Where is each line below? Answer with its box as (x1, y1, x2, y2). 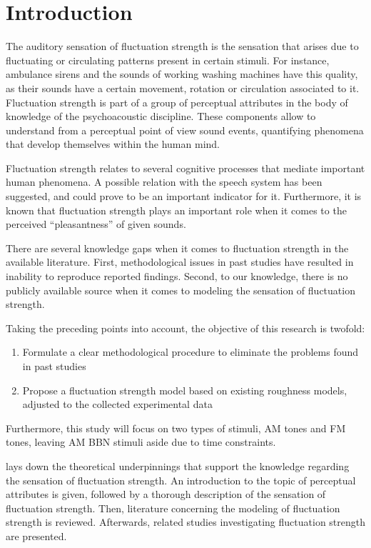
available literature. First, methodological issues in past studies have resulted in (6, 254, 354, 269)
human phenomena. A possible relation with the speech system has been (6, 174, 322, 189)
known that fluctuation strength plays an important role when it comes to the (6, 202, 347, 217)
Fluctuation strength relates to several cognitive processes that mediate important (6, 160, 365, 175)
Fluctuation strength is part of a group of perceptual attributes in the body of (6, 94, 348, 109)
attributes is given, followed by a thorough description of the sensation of (6, 487, 326, 502)
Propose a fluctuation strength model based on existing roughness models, (22, 382, 347, 397)
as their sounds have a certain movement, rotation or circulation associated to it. (6, 80, 360, 95)
